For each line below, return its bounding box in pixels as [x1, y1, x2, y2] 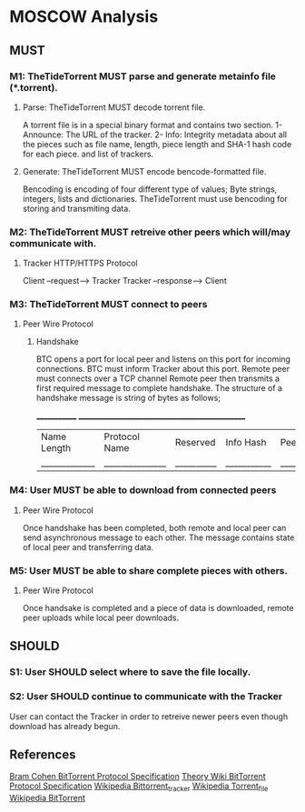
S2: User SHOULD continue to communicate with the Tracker [9, 690, 283, 703]
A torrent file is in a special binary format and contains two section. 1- [22, 119, 283, 130]
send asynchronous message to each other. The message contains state [22, 532, 295, 543]
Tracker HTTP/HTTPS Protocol [22, 257, 138, 269]
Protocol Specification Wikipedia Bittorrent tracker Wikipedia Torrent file [9, 780, 269, 794]
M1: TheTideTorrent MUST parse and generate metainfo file [9, 70, 277, 83]
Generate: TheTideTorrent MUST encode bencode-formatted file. [22, 165, 267, 176]
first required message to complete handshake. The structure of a [35, 383, 283, 394]
